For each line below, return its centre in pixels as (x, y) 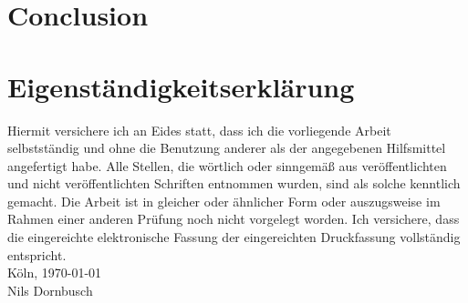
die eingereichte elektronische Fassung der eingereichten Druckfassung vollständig (234, 237)
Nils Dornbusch (50, 290)
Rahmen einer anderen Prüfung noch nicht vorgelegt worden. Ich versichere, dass (234, 219)
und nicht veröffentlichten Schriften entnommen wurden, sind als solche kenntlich (234, 183)
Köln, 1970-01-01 (55, 273)
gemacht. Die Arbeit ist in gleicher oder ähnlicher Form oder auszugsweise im (224, 201)
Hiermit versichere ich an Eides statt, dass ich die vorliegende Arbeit (199, 130)
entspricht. (37, 254)
